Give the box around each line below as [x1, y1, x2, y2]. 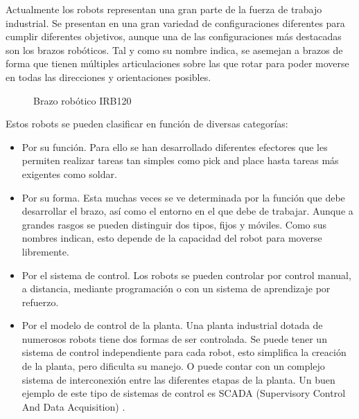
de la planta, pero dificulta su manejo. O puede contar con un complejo [21, 359, 325, 373]
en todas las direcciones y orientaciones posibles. [6, 69, 211, 84]
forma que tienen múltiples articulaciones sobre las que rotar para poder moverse [6, 56, 349, 71]
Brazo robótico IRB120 [33, 93, 132, 107]
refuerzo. [21, 294, 59, 309]
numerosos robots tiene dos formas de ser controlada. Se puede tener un [21, 331, 327, 346]
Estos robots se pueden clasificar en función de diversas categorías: [6, 116, 288, 131]
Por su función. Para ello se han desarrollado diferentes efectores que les [21, 139, 328, 154]
